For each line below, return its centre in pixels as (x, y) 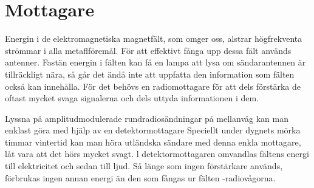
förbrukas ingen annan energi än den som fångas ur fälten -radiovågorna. (140, 177)
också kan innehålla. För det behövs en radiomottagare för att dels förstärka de (153, 86)
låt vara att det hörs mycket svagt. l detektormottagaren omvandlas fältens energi (157, 154)
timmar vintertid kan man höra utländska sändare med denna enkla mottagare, (153, 142)
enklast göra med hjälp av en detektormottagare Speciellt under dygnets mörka (153, 130)
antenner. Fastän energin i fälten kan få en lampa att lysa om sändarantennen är (155, 62)
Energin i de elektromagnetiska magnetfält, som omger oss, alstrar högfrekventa (154, 39)
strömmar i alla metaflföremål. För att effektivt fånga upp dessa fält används (148, 50)
